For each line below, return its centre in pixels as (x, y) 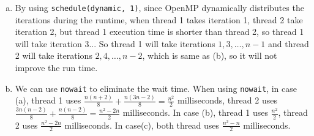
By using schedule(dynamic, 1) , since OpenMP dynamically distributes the (159, 7)
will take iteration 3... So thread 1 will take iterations (115, 43)
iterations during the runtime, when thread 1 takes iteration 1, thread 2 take (159, 19)
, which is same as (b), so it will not (210, 55)
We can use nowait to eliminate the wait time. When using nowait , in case (156, 88)
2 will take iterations (54, 55)
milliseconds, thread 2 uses (227, 100)
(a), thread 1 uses (48, 100)
